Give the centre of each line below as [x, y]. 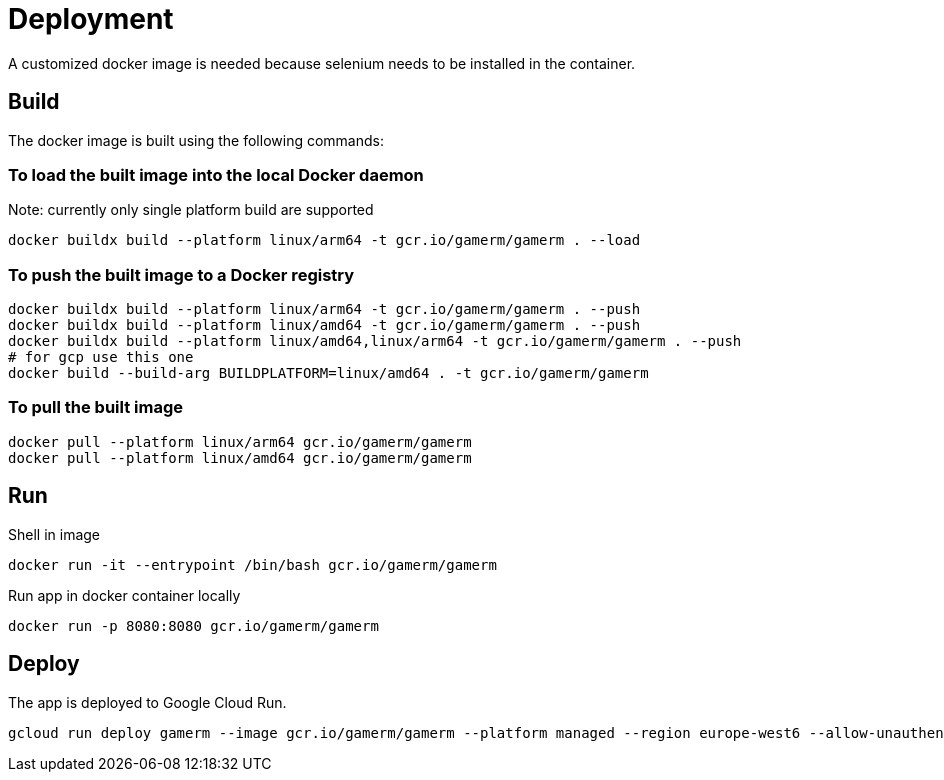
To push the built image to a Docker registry [181, 274]
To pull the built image [96, 407]
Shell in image [54, 534]
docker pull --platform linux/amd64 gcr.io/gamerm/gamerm [240, 457]
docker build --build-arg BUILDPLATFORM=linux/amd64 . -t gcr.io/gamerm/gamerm [328, 373]
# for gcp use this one [101, 357]
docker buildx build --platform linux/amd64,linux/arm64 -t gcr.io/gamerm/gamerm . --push [375, 341]
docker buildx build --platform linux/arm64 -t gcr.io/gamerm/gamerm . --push [324, 309]
